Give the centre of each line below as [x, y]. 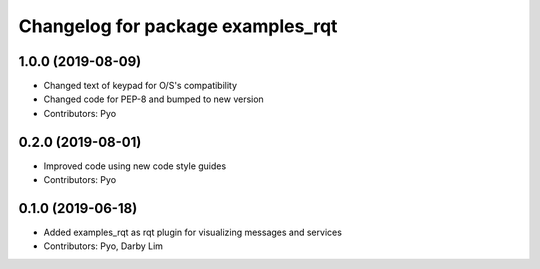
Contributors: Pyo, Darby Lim [103, 246]
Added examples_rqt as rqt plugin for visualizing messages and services [192, 232]
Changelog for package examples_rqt [178, 26]
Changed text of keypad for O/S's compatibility [140, 86]
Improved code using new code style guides [135, 166]
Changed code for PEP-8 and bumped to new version [153, 99]
